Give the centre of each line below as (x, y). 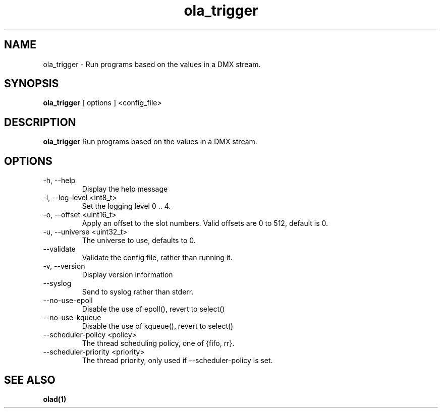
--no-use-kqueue (72, 318)
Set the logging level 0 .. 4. (126, 206)
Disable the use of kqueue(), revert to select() (158, 326)
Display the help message (125, 189)
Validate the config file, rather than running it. (157, 258)
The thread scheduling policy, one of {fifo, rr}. (158, 343)
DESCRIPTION (40, 122)
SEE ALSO (30, 380)
